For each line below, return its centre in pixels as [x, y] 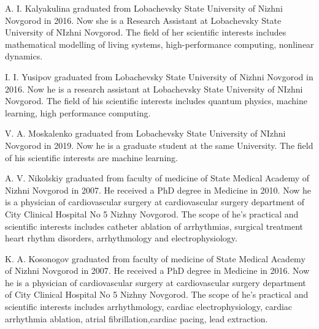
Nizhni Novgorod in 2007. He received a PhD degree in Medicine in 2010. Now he [158, 190]
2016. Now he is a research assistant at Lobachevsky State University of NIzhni [154, 89]
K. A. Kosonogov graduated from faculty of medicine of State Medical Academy [155, 258]
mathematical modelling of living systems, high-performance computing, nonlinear [159, 44]
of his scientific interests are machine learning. [91, 157]
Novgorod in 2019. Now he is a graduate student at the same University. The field [159, 145]
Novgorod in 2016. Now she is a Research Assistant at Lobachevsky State [143, 20]
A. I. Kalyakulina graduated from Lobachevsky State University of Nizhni [144, 8]
